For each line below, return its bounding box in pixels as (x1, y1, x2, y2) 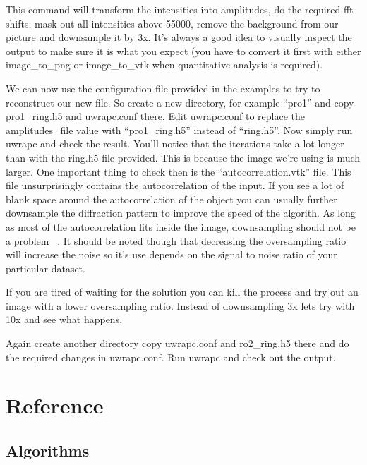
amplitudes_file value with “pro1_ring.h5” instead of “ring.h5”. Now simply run (6, 122, 353, 137)
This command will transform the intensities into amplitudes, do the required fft (6, 2, 354, 16)
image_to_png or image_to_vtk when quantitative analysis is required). (6, 57, 323, 72)
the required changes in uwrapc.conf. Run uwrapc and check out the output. (6, 349, 336, 364)
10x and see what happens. (6, 312, 123, 327)
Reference (6, 391, 104, 420)
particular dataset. (6, 260, 85, 275)
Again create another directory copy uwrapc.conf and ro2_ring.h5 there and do (6, 336, 349, 351)
